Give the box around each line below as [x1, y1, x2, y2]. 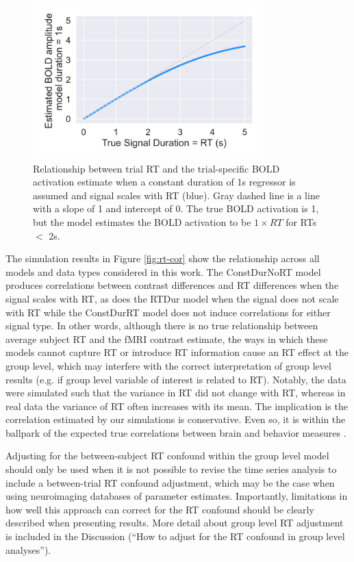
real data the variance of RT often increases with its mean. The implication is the [5, 398, 348, 413]
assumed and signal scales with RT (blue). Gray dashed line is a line [33, 188, 320, 202]
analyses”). [5, 542, 51, 557]
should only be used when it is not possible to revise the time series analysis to [5, 462, 337, 476]
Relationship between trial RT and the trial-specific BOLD [33, 161, 280, 175]
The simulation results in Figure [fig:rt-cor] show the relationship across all [5, 251, 320, 266]
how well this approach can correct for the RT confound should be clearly [5, 502, 314, 516]
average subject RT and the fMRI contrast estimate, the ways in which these [5, 331, 328, 346]
